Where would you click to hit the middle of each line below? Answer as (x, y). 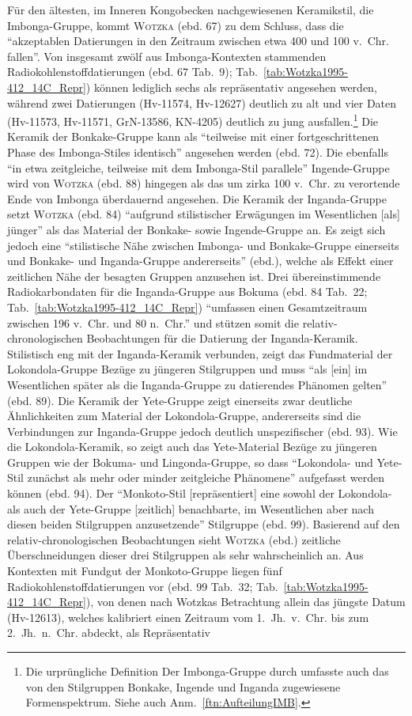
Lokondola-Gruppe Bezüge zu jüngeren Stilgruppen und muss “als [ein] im (187, 369)
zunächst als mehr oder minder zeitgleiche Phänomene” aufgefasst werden (206, 477)
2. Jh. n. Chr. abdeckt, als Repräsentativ (109, 633)
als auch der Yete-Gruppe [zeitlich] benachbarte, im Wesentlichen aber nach (191, 508)
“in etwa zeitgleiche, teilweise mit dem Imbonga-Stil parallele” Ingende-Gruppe (198, 167)
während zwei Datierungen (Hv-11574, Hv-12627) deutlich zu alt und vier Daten (202, 102)
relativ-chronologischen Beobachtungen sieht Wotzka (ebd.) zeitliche (174, 539)
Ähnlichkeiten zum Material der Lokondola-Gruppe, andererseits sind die (184, 416)
